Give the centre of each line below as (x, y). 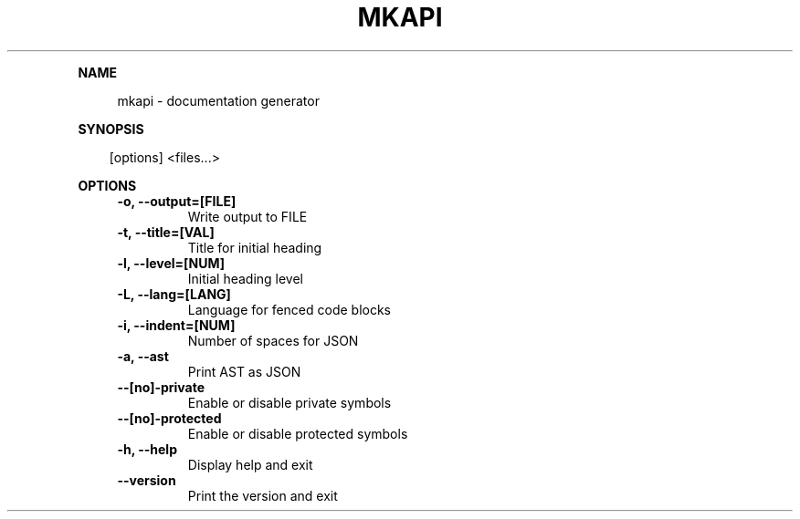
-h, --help (147, 449)
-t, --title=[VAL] (166, 232)
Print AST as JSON (244, 371)
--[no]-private (161, 387)
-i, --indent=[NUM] (176, 325)
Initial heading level (246, 278)
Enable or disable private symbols (289, 402)
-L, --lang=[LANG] (174, 294)
